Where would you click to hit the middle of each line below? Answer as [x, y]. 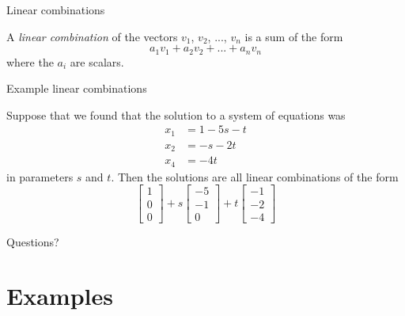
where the [30, 61]
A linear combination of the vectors [92, 36]
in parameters [40, 176]
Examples [60, 296]
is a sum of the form [294, 36]
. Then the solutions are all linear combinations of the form [255, 176]
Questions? [33, 241]
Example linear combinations [77, 88]
